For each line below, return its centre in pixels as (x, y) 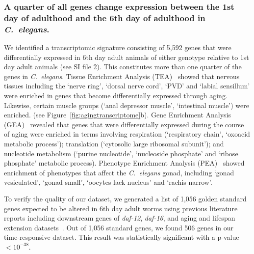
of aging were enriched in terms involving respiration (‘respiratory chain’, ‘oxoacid (127, 134)
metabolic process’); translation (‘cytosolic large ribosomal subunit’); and (114, 143)
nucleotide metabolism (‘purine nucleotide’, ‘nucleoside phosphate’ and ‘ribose (121, 153)
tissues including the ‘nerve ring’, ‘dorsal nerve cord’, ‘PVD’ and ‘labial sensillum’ (127, 86)
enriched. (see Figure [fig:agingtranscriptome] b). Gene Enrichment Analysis (118, 115)
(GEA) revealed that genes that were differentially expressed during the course (124, 124)
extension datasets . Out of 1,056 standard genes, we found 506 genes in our (119, 227)
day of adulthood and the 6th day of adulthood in (105, 17)
